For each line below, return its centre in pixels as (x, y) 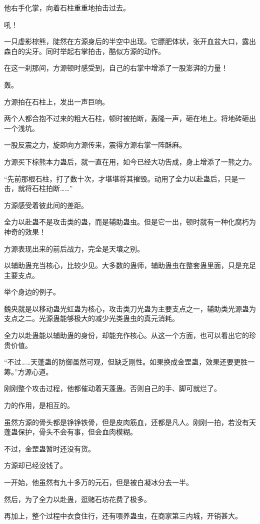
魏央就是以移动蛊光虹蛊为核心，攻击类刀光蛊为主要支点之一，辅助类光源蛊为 (130, 308)
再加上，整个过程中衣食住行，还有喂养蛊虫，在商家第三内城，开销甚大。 (123, 516)
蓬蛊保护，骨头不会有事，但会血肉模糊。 (70, 432)
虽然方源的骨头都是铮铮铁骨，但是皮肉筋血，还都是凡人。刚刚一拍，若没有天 (130, 422)
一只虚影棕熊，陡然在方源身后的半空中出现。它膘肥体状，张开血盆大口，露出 (130, 41)
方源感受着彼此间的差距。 (46, 205)
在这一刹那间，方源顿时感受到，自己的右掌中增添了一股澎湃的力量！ (116, 68)
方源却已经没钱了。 (35, 465)
